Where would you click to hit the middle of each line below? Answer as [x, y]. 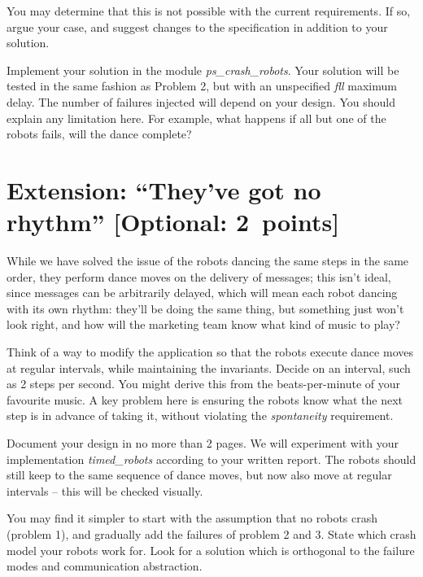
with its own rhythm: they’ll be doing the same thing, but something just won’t [205, 308]
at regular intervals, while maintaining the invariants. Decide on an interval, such [209, 367]
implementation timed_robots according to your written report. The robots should [211, 459]
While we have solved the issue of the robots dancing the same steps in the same [208, 261]
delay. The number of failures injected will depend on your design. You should [201, 101]
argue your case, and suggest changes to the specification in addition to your [197, 26]
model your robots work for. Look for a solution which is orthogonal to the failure [211, 550]
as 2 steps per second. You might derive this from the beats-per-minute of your [204, 384]
